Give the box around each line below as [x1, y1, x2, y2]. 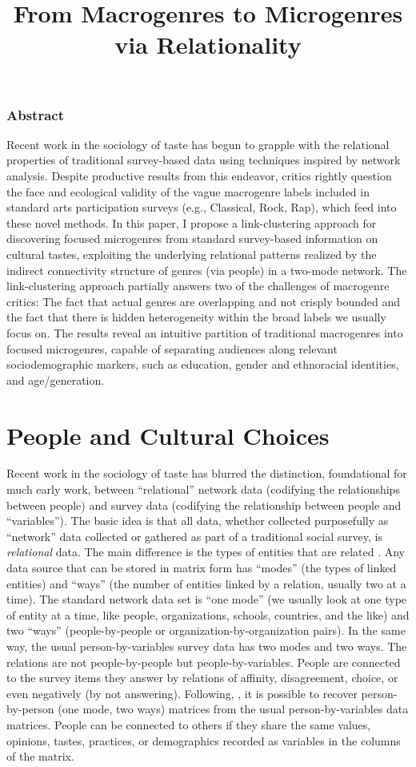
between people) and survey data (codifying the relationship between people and [6, 496, 402, 513]
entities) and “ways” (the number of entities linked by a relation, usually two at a [6, 575, 406, 591]
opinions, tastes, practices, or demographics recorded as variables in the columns [6, 732, 401, 749]
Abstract [6, 104, 64, 124]
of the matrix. [6, 748, 74, 765]
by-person [6, 700, 54, 717]
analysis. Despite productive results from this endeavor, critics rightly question [6, 168, 392, 184]
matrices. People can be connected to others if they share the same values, [6, 716, 371, 733]
